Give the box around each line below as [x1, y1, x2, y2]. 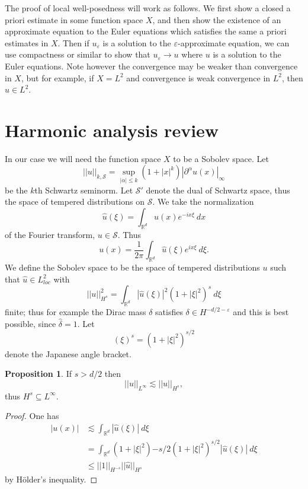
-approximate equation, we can [177, 36, 290, 49]
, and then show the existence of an [152, 13, 281, 26]
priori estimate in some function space [5, 13, 143, 26]
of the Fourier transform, [5, 228, 95, 240]
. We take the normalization [152, 195, 254, 208]
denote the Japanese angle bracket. [5, 347, 131, 360]
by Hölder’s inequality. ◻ [5, 473, 98, 485]
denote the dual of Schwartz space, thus [146, 183, 290, 196]
